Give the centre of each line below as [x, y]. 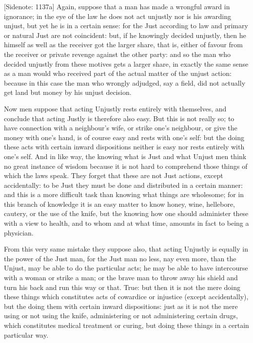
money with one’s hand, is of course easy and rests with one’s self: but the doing [124, 137]
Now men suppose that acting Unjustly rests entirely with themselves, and [115, 108]
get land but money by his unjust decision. [68, 92]
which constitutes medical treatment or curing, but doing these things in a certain [126, 325]
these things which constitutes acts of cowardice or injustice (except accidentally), [126, 297]
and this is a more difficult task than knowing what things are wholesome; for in [124, 194]
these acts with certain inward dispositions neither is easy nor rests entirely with [124, 147]
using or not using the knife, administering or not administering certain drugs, [121, 316]
